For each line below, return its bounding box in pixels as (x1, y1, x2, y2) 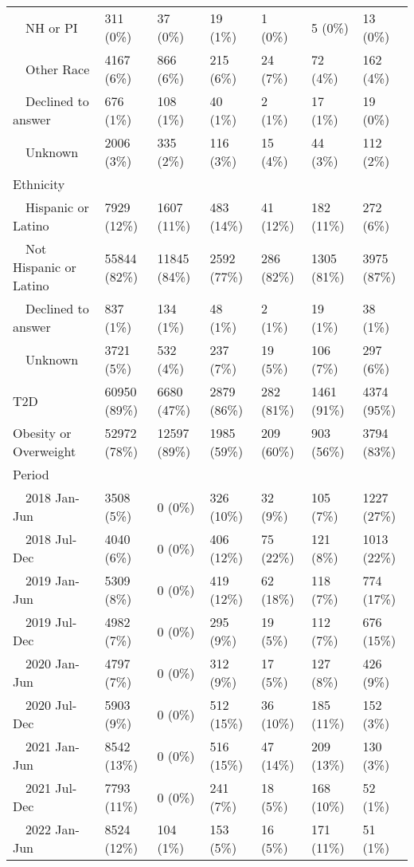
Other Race (25, 59, 90, 78)
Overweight (13, 442, 76, 460)
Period (13, 465, 49, 483)
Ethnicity (13, 175, 65, 193)
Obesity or (13, 424, 72, 442)
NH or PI (25, 18, 78, 37)
